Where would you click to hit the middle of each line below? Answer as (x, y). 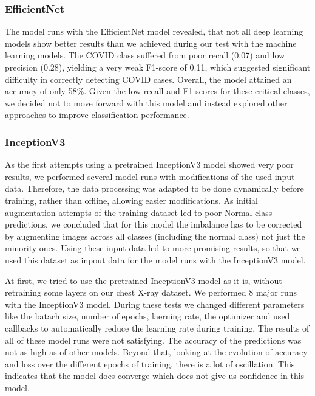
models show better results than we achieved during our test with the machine (151, 43)
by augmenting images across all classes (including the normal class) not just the (155, 236)
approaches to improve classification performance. (97, 115)
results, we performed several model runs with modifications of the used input (150, 176)
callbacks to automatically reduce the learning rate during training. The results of (157, 328)
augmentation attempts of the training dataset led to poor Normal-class (139, 212)
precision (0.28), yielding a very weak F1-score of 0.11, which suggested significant (158, 67)
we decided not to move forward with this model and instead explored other (146, 102)
